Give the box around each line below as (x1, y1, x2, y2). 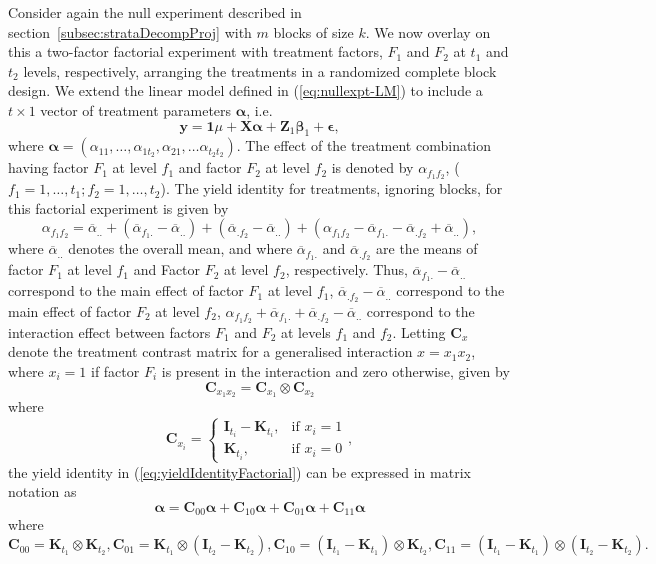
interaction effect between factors (8, 321, 211, 342)
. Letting (392, 321, 446, 342)
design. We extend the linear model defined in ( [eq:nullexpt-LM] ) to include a (8, 80, 483, 101)
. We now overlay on (365, 21, 491, 42)
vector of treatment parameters (40, 99, 232, 120)
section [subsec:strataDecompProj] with (8, 21, 252, 42)
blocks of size (273, 21, 354, 42)
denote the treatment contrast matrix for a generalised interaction (8, 341, 413, 362)
